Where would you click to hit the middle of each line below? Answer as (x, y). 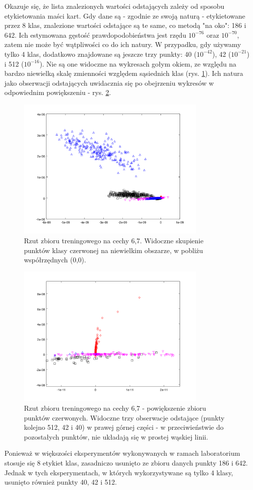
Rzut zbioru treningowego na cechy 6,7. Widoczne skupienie (114, 241)
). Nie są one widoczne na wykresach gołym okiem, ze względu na (138, 63)
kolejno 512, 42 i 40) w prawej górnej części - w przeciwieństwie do (124, 427)
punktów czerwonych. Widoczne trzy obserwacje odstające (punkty (124, 417)
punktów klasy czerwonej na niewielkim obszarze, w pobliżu (114, 250)
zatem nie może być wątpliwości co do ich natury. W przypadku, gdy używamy (123, 44)
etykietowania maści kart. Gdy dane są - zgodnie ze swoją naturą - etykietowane (125, 15)
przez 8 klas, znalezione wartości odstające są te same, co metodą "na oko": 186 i (125, 25)
